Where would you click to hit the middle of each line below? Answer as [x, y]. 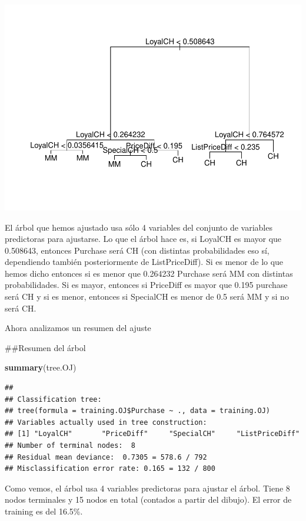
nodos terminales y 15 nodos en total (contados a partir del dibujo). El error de [148, 499]
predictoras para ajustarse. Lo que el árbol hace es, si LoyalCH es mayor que [143, 239]
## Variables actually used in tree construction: [106, 422]
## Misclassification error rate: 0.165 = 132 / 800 [110, 469]
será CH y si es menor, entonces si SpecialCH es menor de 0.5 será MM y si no [147, 296]
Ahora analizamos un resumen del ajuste [78, 328]
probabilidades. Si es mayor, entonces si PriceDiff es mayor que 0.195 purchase [146, 285]
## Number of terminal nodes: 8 [70, 446]
